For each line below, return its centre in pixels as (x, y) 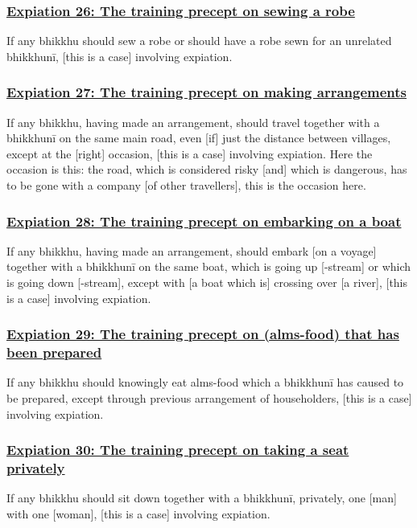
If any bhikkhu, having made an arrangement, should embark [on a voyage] (192, 250)
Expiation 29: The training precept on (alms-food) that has (203, 334)
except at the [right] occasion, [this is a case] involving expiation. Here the (190, 153)
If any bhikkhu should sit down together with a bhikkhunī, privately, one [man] (202, 498)
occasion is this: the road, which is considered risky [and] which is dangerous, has (207, 169)
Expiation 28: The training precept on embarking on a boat (204, 221)
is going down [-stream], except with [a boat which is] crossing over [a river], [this (207, 282)
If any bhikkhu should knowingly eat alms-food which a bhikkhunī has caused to (205, 382)
